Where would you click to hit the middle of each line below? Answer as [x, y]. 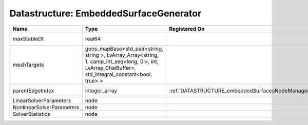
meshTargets [28, 65]
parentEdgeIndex [33, 91]
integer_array [101, 91]
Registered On [187, 29]
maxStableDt [28, 38]
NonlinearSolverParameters [46, 107]
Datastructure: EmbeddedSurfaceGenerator [105, 13]
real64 [93, 38]
